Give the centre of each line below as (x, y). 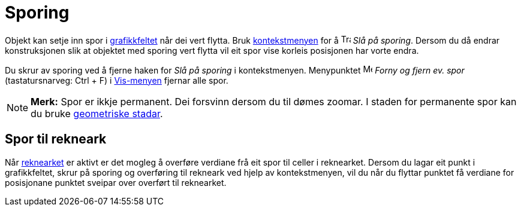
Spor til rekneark (56, 139)
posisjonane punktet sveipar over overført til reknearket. (116, 182)
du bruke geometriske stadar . (97, 113)
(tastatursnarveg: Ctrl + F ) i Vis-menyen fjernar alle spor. (117, 80)
